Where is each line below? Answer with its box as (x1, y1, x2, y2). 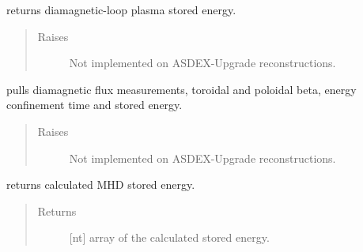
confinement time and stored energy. (6, 96, 183, 113)
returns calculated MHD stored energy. (6, 176, 195, 193)
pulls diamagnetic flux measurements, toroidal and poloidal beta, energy (6, 81, 357, 97)
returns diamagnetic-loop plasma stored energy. (6, 2, 236, 17)
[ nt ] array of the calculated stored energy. (69, 229, 270, 246)
